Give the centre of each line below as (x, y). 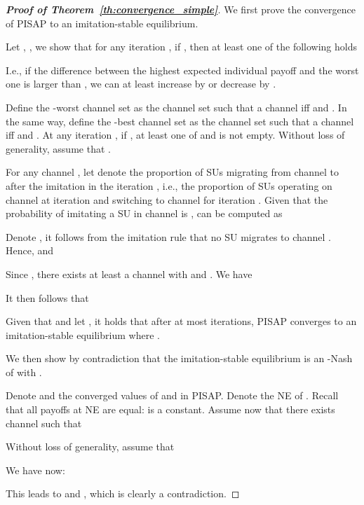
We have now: (35, 470)
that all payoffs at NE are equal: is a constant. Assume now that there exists (170, 409)
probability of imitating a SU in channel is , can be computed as (144, 213)
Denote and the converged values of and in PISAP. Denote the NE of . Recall (172, 395)
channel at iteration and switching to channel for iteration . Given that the (167, 199)
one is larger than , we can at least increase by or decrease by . (141, 84)
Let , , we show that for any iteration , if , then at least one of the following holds (181, 47)
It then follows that (47, 297)
